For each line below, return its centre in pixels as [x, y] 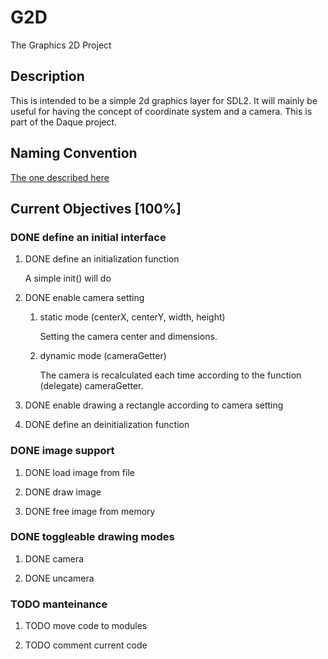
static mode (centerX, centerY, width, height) [132, 317]
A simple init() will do [68, 278]
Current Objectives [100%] [96, 208]
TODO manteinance [59, 604]
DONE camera [54, 558]
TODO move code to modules [86, 626]
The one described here [60, 177]
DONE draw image [63, 492]
